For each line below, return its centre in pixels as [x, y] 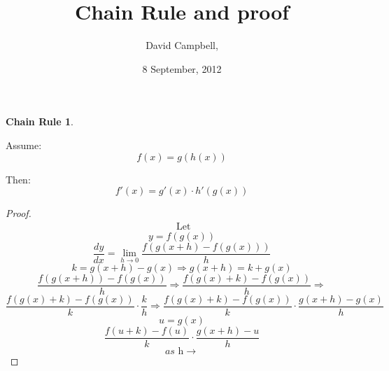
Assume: [24, 145]
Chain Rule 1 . [40, 121]
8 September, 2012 [182, 68]
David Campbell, [182, 45]
